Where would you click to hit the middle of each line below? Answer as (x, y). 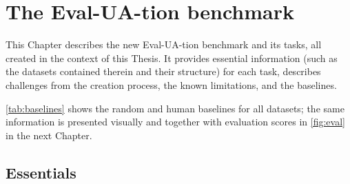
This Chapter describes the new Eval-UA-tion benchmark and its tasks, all (164, 44)
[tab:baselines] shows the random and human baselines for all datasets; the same (175, 108)
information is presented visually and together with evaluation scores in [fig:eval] (175, 122)
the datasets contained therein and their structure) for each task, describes (163, 71)
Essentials (41, 172)
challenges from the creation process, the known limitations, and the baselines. (171, 84)
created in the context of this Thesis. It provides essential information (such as (172, 58)
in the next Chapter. (49, 135)
